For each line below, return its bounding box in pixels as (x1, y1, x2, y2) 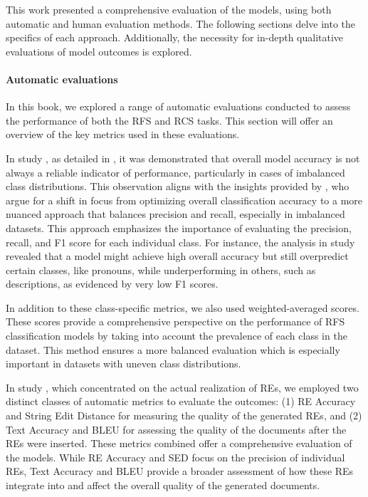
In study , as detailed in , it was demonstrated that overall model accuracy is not (6, 150, 360, 165)
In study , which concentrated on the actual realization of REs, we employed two (6, 380, 359, 394)
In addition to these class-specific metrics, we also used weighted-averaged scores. (6, 300, 359, 315)
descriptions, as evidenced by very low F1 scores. (6, 276, 219, 291)
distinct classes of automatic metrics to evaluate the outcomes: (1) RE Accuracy (6, 394, 356, 409)
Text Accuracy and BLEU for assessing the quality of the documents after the (6, 422, 347, 436)
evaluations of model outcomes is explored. (6, 43, 192, 58)
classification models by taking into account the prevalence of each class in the (6, 328, 347, 343)
